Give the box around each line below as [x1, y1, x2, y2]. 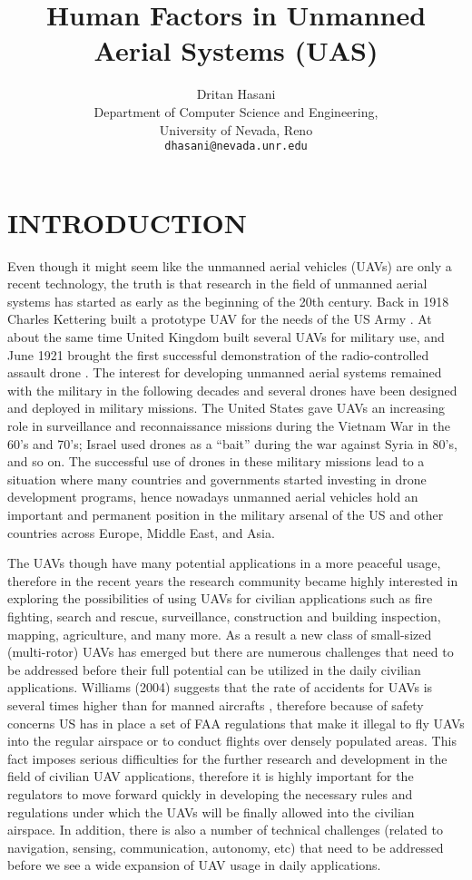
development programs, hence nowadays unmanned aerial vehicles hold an [7, 487, 418, 506]
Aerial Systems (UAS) [93, 32, 379, 69]
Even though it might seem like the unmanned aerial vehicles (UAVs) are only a [7, 256, 452, 275]
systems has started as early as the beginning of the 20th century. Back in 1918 [7, 291, 449, 310]
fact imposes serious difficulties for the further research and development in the [7, 748, 447, 768]
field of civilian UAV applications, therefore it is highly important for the [7, 767, 414, 786]
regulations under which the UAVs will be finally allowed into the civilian [7, 802, 415, 821]
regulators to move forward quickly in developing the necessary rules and [7, 784, 413, 803]
